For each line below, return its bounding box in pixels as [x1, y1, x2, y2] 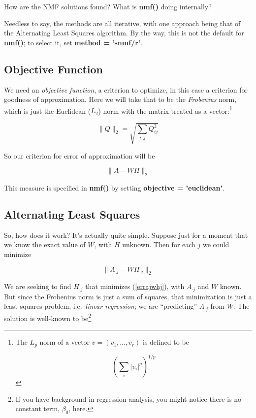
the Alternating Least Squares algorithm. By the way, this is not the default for [4, 28, 244, 38]
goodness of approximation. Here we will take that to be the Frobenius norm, [4, 94, 237, 104]
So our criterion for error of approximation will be [4, 150, 155, 161]
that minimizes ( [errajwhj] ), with [85, 281, 185, 291]
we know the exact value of [4, 239, 86, 250]
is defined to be [143, 337, 189, 347]
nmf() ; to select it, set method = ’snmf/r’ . [4, 37, 143, 47]
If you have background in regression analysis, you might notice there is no [15, 393, 242, 404]
